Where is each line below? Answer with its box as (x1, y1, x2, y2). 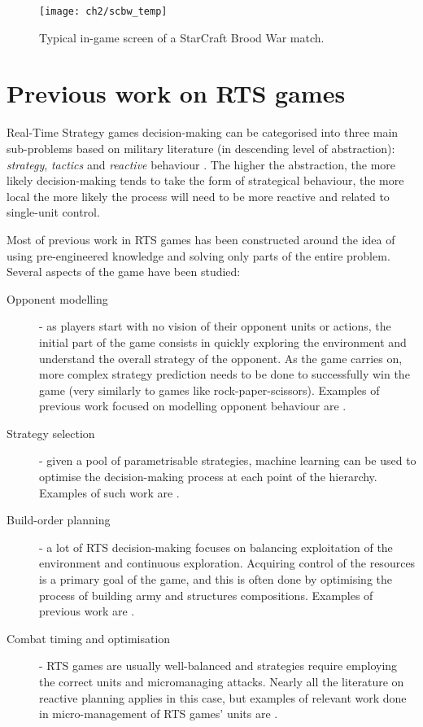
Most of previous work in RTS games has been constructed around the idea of (7, 230, 395, 247)
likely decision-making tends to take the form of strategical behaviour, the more (7, 172, 404, 189)
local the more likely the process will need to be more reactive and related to (7, 187, 390, 204)
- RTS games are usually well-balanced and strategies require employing (39, 657, 398, 674)
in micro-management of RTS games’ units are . (39, 705, 278, 722)
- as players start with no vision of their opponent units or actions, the (39, 318, 391, 335)
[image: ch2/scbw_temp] (39, 6, 168, 17)
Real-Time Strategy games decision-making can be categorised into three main (7, 124, 399, 141)
